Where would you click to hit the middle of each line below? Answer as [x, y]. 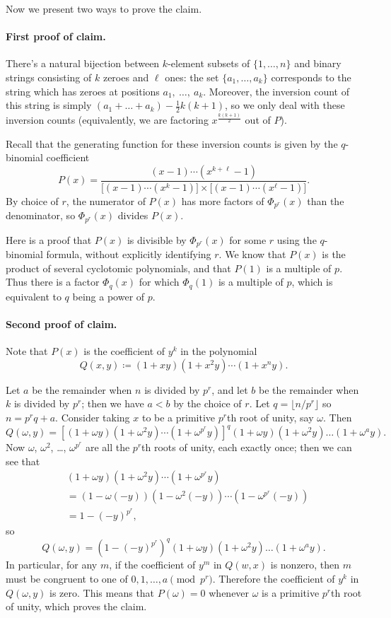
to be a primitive [179, 417]
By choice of [32, 200]
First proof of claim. [56, 36]
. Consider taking [93, 417]
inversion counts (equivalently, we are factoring [107, 120]
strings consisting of [49, 77]
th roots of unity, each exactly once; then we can [247, 447]
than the [326, 200]
